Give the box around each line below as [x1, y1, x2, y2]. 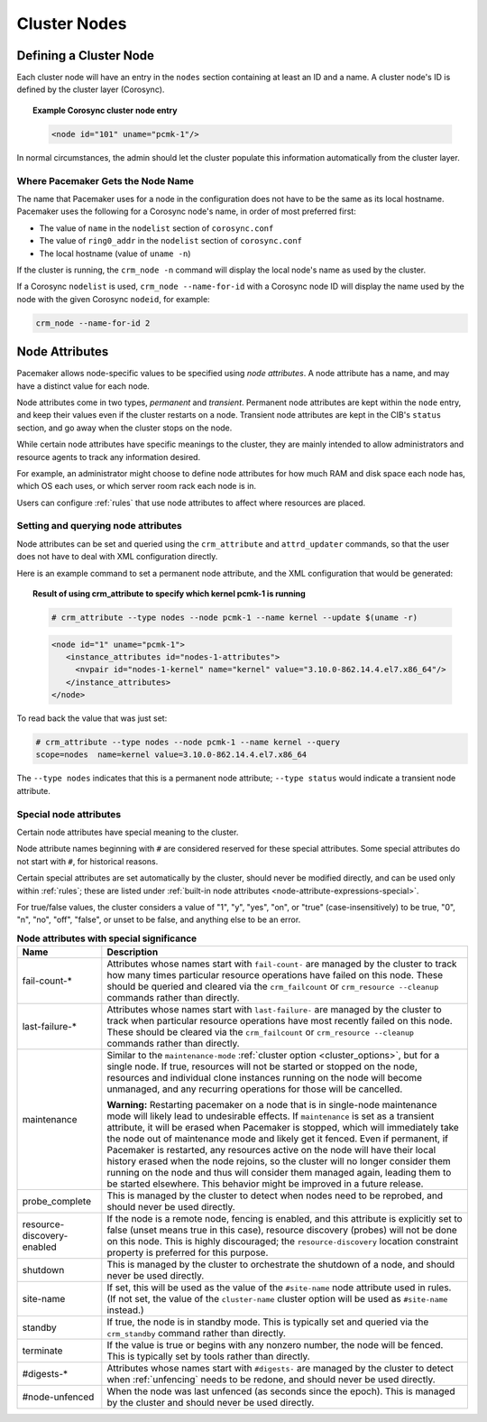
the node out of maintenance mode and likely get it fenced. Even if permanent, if [106, 1132, 448, 1145]
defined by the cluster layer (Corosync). [16, 84, 165, 95]
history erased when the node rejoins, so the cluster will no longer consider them [106, 1155, 451, 1168]
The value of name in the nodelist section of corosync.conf [39, 222, 274, 234]
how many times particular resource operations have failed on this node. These [106, 969, 444, 982]
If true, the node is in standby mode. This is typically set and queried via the [106, 1316, 429, 1328]
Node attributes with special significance [16, 932, 198, 945]
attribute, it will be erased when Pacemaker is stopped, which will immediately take [106, 1122, 459, 1134]
